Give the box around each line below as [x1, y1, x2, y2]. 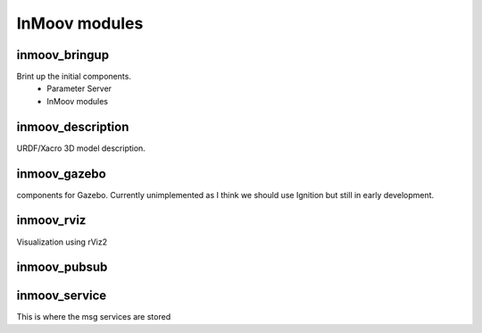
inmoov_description [16, 119, 129, 134]
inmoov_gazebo [16, 166, 106, 181]
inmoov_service [16, 288, 107, 304]
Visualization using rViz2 [16, 237, 107, 247]
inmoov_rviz [16, 212, 87, 228]
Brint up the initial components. [16, 71, 131, 82]
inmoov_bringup [16, 47, 110, 62]
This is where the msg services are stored [16, 312, 171, 322]
